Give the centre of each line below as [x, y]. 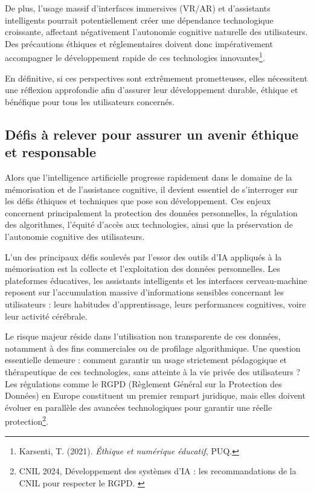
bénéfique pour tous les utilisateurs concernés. [90, 101]
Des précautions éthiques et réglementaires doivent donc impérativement [139, 43]
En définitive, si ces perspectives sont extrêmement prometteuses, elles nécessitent [156, 78]
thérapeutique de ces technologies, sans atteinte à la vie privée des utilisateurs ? [153, 371]
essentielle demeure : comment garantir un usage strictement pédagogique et [146, 360]
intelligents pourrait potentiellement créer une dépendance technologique [139, 20]
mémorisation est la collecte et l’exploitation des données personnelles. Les [143, 269]
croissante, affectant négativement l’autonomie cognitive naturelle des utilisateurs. [156, 32]
